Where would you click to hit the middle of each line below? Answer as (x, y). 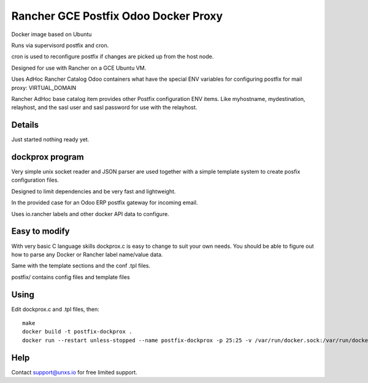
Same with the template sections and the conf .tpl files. (81, 266)
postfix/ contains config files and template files (71, 277)
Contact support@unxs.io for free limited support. (74, 372)
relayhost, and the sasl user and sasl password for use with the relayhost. (104, 108)
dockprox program (48, 157)
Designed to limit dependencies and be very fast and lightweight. (94, 191)
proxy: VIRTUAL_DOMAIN (44, 87)
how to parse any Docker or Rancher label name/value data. (87, 255)
